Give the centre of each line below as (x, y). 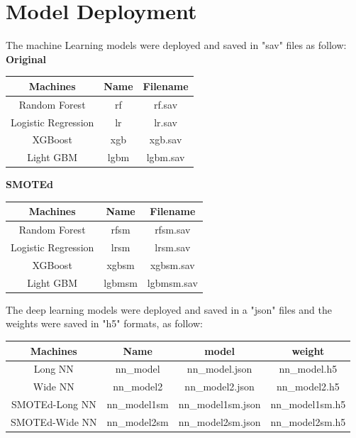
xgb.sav (166, 139)
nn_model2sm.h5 (308, 421)
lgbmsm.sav (172, 282)
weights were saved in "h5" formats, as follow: (104, 323)
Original (26, 59)
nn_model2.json (219, 387)
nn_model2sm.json (219, 421)
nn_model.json (219, 369)
